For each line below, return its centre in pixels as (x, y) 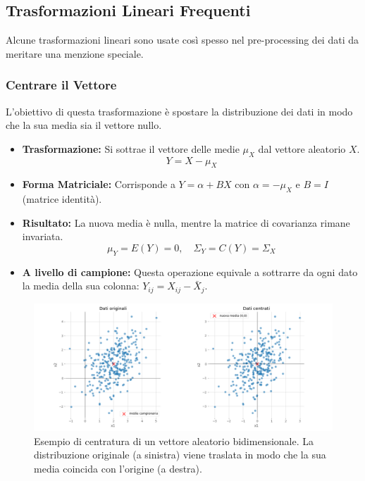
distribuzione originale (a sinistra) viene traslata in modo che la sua (180, 455)
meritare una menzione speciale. (75, 53)
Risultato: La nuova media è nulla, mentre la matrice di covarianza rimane (186, 222)
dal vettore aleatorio (302, 148)
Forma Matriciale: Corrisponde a (99, 184)
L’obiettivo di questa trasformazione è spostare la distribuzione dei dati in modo (179, 111)
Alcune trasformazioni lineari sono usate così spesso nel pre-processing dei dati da (182, 40)
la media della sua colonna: (81, 286)
